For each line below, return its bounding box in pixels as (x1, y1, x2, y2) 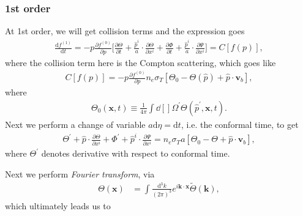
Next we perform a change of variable (5, 117, 146, 130)
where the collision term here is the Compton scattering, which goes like (5, 56, 276, 69)
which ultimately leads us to (5, 199, 111, 212)
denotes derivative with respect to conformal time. (41, 147, 230, 160)
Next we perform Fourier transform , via (5, 168, 155, 181)
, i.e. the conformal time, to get (181, 117, 299, 130)
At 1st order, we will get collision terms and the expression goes (5, 24, 245, 37)
